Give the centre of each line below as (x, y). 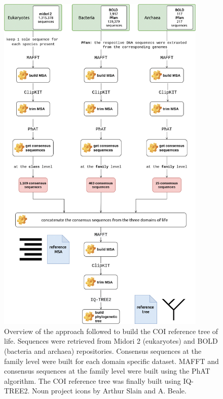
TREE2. (17, 391)
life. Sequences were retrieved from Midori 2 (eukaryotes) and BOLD (111, 341)
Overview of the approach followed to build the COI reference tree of (111, 331)
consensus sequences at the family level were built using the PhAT (107, 371)
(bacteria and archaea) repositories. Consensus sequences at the (103, 351)
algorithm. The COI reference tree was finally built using (92, 380)
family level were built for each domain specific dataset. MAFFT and (111, 361)
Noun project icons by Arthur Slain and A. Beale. (109, 391)
